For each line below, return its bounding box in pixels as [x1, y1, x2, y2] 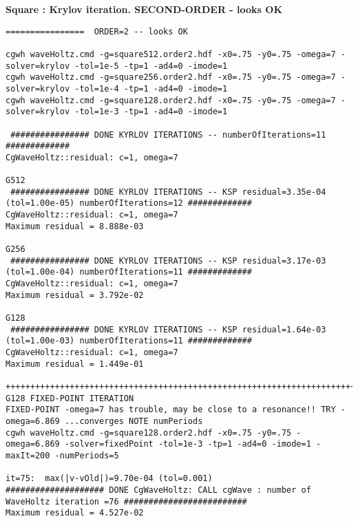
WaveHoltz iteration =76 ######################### [6, 496, 247, 507]
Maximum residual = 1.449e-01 [6, 359, 144, 369]
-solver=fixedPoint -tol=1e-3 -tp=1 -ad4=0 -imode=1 [64, 439, 311, 449]
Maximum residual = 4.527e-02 [6, 508, 144, 518]
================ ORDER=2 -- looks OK [6, 26, 188, 36]
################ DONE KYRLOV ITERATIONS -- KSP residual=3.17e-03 [10, 255, 326, 266]
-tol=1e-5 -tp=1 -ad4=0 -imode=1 [74, 61, 228, 71]
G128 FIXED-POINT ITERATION [6, 393, 134, 403]
